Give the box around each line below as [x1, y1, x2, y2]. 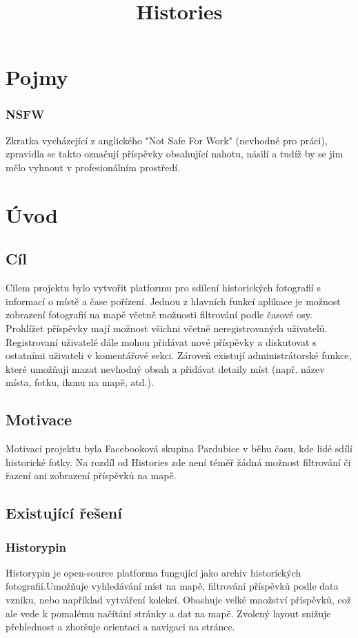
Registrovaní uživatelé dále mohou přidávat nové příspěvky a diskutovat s [6, 334, 317, 349]
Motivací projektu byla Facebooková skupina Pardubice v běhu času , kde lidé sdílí [6, 441, 352, 456]
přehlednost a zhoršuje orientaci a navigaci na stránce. [6, 619, 235, 634]
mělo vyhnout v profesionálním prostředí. [6, 159, 181, 174]
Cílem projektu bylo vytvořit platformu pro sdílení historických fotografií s [6, 280, 321, 295]
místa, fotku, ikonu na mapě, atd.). [6, 375, 154, 389]
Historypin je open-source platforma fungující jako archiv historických [6, 565, 301, 579]
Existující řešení [6, 502, 122, 523]
